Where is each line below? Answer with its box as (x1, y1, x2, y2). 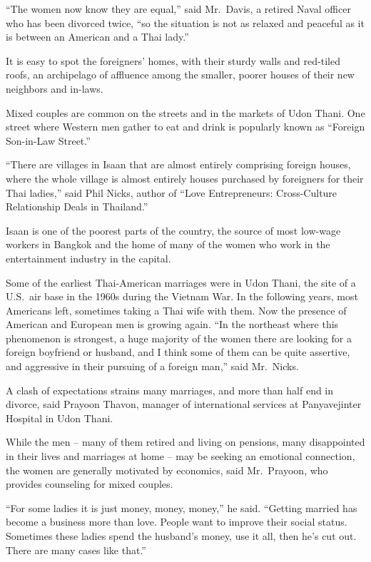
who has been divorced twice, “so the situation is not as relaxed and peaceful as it (6, 15, 365, 30)
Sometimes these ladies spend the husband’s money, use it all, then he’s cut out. (6, 528, 357, 543)
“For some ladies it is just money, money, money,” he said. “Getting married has (6, 500, 357, 515)
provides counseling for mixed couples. (6, 476, 173, 491)
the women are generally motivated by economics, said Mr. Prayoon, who (6, 462, 328, 477)
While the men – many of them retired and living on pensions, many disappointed (6, 434, 365, 449)
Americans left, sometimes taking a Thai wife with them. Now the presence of (6, 302, 347, 317)
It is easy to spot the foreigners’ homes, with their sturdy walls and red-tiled (6, 53, 340, 68)
